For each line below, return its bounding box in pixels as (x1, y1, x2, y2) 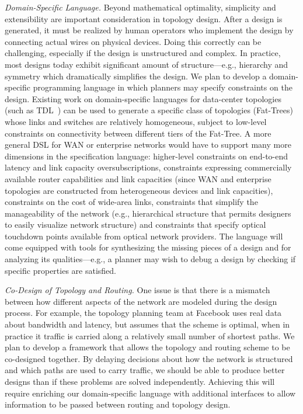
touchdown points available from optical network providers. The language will (5, 229, 283, 242)
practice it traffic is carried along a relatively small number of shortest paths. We (5, 329, 295, 342)
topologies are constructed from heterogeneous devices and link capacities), (5, 184, 273, 196)
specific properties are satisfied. (5, 264, 116, 276)
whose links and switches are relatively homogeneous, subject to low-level (5, 115, 267, 127)
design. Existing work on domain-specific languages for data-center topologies (5, 92, 281, 105)
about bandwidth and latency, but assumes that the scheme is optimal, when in (5, 318, 290, 330)
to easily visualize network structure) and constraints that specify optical (5, 218, 266, 231)
